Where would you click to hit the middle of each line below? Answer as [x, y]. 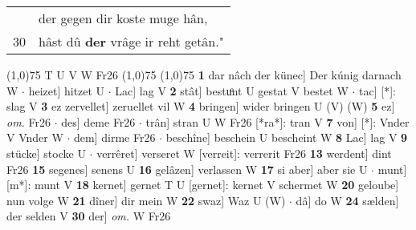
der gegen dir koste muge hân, [123, 18]
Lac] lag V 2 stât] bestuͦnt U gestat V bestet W [232, 90]
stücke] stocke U [46, 153]
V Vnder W [35, 137]
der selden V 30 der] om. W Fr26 [89, 216]
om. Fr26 [29, 121]
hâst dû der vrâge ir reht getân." [131, 41]
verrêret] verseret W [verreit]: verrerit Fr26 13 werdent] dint [244, 153]
